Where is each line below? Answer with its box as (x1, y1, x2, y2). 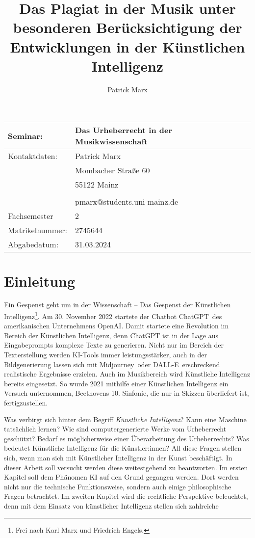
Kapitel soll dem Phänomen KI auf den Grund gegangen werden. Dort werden (4, 472, 239, 482)
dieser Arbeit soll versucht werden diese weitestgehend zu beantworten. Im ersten (4, 462, 248, 472)
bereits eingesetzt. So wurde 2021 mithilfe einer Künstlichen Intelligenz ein (4, 378, 229, 388)
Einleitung (4, 271, 76, 291)
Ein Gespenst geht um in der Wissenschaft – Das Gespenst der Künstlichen (4, 299, 231, 310)
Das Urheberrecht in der (75, 124, 172, 136)
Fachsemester (8, 210, 53, 222)
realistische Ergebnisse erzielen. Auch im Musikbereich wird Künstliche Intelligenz (4, 369, 251, 379)
